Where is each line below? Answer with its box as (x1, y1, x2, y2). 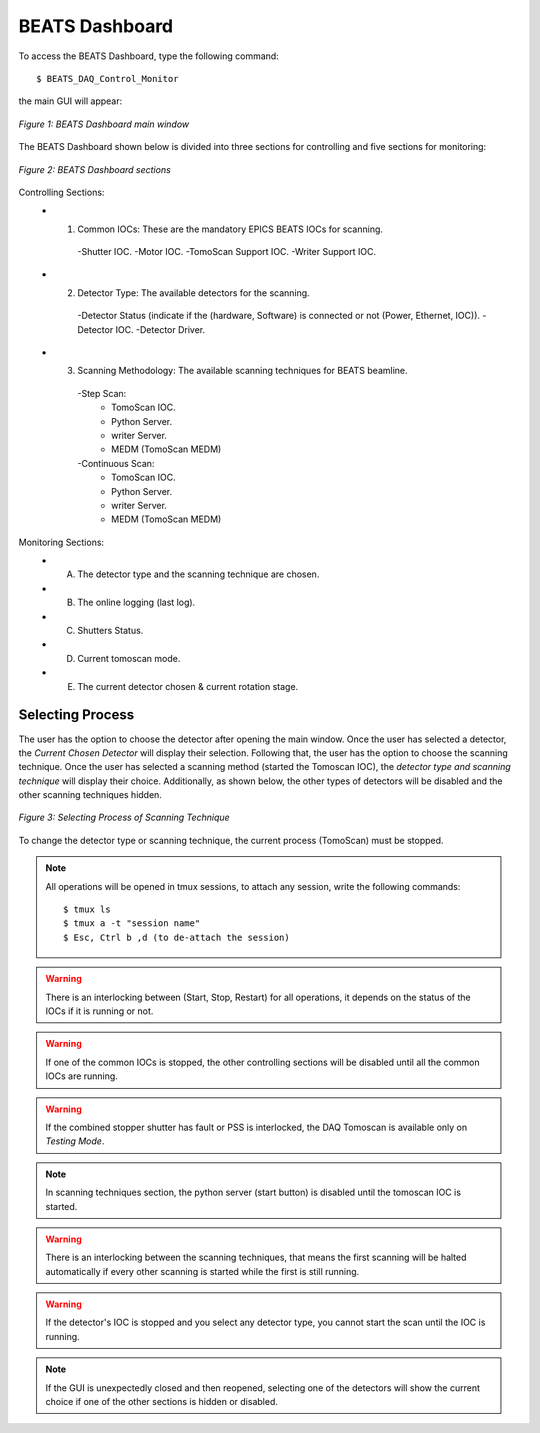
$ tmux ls (63, 904, 111, 915)
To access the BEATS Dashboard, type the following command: (18, 50, 279, 62)
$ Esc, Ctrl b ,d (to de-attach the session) (63, 931, 290, 943)
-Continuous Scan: (77, 457, 155, 469)
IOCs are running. (45, 1070, 119, 1082)
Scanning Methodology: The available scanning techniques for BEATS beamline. (77, 365, 409, 377)
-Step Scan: (77, 387, 127, 399)
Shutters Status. (77, 625, 144, 637)
